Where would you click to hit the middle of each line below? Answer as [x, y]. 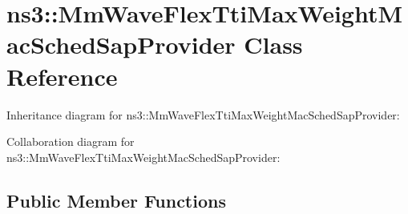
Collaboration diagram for [71, 141]
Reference [62, 76]
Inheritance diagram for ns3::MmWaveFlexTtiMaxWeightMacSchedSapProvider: [203, 114]
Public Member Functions [116, 200]
